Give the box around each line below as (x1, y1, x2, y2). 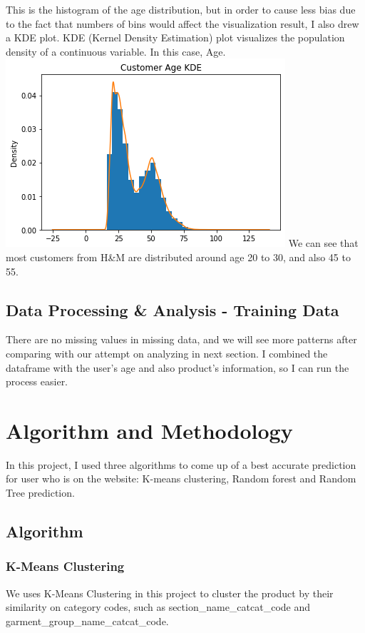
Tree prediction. (6, 485, 75, 500)
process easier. (6, 374, 68, 389)
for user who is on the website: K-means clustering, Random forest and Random (6, 471, 356, 486)
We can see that (288, 236, 359, 250)
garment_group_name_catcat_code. (6, 613, 169, 628)
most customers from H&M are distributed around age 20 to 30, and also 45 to (6, 249, 351, 264)
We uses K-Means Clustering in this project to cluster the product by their (6, 585, 334, 600)
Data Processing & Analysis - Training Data (6, 298, 339, 320)
